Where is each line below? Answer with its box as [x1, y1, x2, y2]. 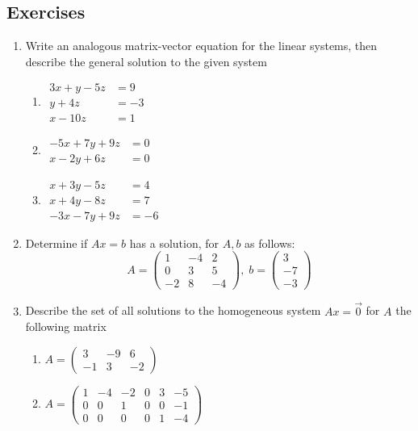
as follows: [245, 234, 295, 251]
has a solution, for [129, 234, 219, 251]
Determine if [25, 234, 88, 251]
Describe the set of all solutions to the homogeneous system [25, 302, 321, 319]
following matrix [25, 318, 107, 335]
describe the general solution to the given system [25, 52, 267, 69]
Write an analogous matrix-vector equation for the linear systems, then [25, 37, 378, 54]
